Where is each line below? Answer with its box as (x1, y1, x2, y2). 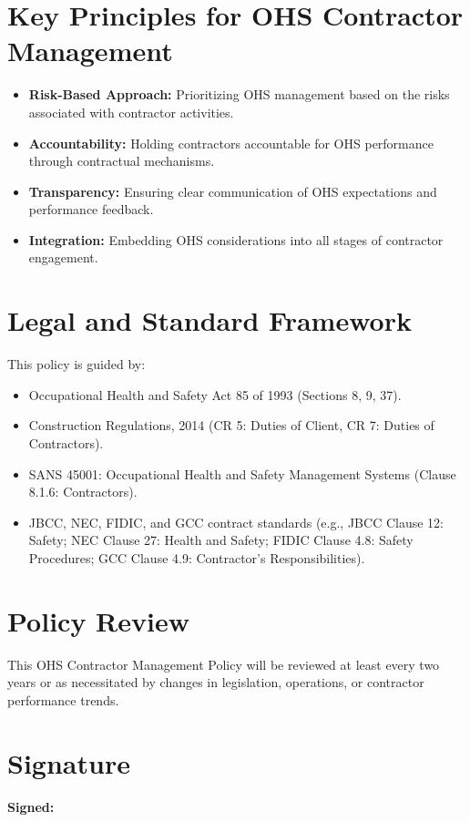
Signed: (7, 796, 55, 816)
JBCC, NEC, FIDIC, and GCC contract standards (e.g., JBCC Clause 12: (28, 512, 444, 531)
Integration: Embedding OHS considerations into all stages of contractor (28, 230, 444, 249)
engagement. (28, 248, 98, 267)
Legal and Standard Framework (7, 302, 412, 339)
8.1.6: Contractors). (28, 482, 138, 501)
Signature (7, 744, 130, 781)
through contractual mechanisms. (28, 151, 215, 170)
